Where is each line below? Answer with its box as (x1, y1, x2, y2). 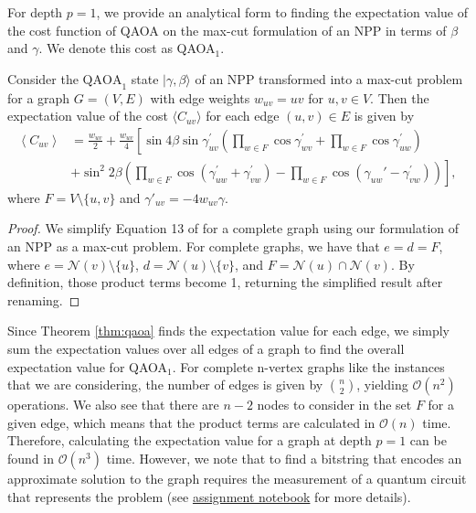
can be (409, 431, 447, 450)
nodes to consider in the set (257, 395, 412, 414)
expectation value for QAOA (7, 357, 168, 376)
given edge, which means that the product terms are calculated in (7, 412, 376, 432)
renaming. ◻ (7, 290, 80, 309)
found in (7, 448, 54, 467)
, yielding (356, 375, 408, 394)
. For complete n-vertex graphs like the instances (172, 357, 445, 376)
